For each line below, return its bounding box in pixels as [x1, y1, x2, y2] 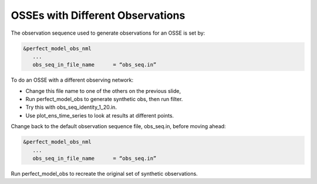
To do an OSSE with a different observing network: [11, 76, 134, 83]
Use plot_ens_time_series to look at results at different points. [25, 112, 174, 119]
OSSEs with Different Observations [11, 9, 186, 22]
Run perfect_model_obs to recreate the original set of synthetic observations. [11, 170, 198, 177]
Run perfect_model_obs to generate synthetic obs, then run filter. [25, 96, 183, 103]
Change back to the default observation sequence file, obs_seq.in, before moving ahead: [11, 123, 226, 130]
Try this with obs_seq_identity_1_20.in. [25, 103, 117, 111]
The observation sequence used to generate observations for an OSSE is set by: [11, 29, 205, 36]
